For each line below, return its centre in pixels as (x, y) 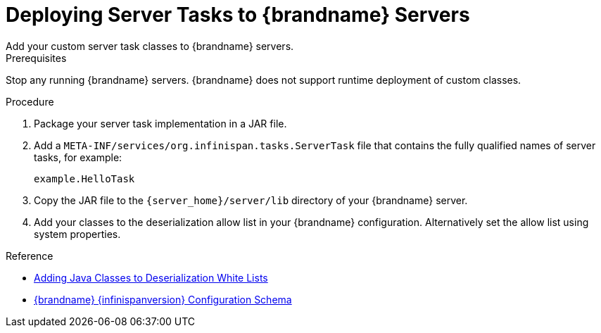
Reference (30, 256)
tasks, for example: (78, 157)
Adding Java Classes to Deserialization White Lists (151, 277)
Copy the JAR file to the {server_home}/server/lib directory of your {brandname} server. (251, 200)
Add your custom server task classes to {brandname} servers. (150, 46)
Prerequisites (36, 58)
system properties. (77, 234)
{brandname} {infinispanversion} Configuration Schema (163, 299)
